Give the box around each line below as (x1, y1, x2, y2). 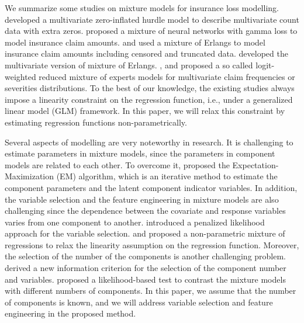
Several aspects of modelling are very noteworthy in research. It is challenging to (5, 136, 293, 148)
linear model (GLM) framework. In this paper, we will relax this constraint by (5, 105, 285, 117)
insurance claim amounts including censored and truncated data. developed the (5, 47, 288, 60)
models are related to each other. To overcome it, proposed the (5, 158, 230, 171)
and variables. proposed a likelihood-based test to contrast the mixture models (5, 273, 286, 285)
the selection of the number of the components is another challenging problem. (5, 250, 286, 262)
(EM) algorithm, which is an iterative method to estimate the (56, 170, 278, 182)
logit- (255, 58, 275, 71)
